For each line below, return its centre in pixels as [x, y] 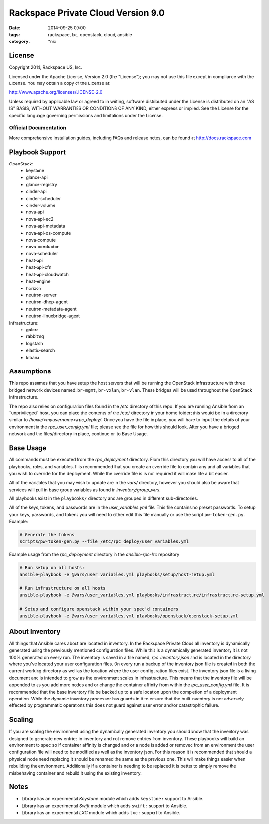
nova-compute [41, 240]
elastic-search [40, 350]
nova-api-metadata [45, 226]
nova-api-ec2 [40, 219]
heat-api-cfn [39, 267]
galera [32, 330]
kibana [33, 357]
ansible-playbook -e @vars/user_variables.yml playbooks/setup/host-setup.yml [117, 574]
